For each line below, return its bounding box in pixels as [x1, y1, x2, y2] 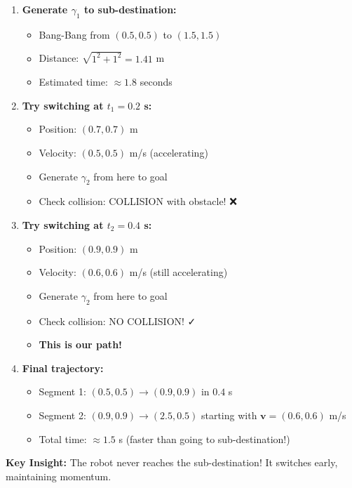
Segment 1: [39, 384, 86, 399]
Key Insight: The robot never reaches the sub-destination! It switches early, [6, 455, 338, 470]
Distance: [39, 51, 79, 65]
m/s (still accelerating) [129, 265, 228, 279]
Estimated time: [39, 74, 108, 89]
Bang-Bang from [39, 27, 110, 41]
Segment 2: [39, 407, 86, 422]
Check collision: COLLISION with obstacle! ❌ [39, 194, 237, 209]
